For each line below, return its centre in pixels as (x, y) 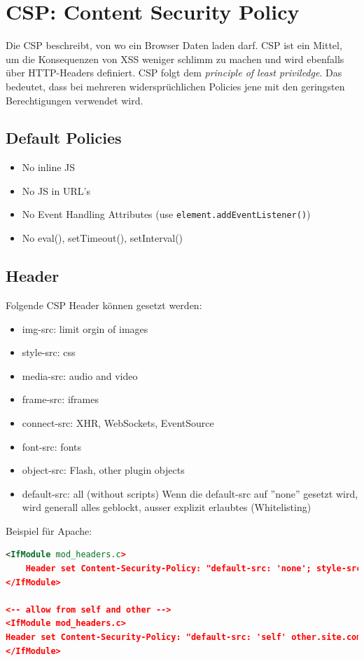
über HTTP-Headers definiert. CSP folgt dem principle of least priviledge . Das (174, 73)
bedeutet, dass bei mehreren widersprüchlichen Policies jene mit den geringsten (175, 86)
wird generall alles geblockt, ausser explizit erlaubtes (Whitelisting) (167, 507)
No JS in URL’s (56, 190)
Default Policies (64, 138)
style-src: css (49, 352)
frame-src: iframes (60, 399)
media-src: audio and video (80, 375)
